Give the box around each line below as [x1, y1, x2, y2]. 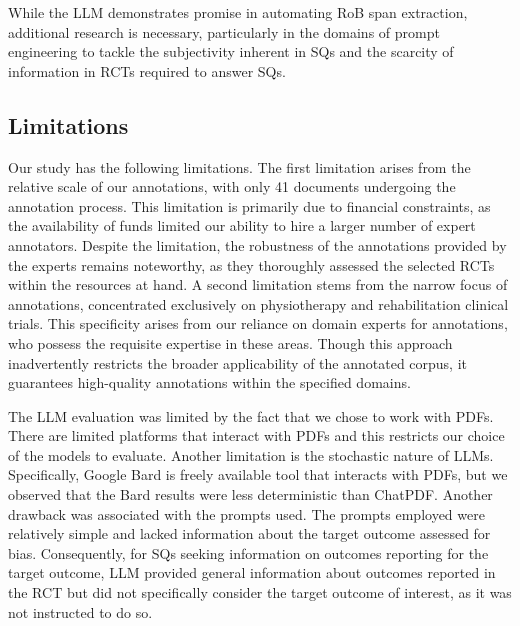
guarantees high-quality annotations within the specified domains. [8, 372, 411, 393]
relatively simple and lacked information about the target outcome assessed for [8, 523, 491, 544]
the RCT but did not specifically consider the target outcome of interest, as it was [8, 582, 512, 603]
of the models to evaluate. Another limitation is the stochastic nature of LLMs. [8, 444, 494, 465]
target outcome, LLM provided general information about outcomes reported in [8, 562, 496, 583]
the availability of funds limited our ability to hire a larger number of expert [8, 215, 476, 236]
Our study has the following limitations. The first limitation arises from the [8, 156, 471, 177]
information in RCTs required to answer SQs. [8, 60, 286, 81]
